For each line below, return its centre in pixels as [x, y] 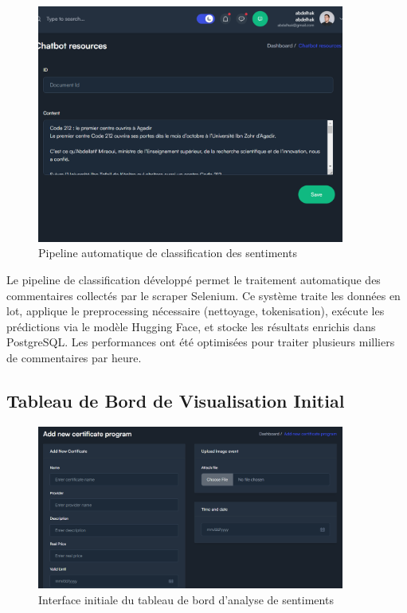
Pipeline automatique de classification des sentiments [168, 253]
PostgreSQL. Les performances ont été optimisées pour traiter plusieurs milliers [201, 342]
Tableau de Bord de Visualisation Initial [176, 401]
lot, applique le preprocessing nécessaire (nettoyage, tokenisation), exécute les [196, 311]
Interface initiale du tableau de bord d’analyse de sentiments [186, 599]
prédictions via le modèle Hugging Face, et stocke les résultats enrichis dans [191, 326]
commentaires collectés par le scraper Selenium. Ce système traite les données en [203, 295]
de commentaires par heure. [74, 358]
